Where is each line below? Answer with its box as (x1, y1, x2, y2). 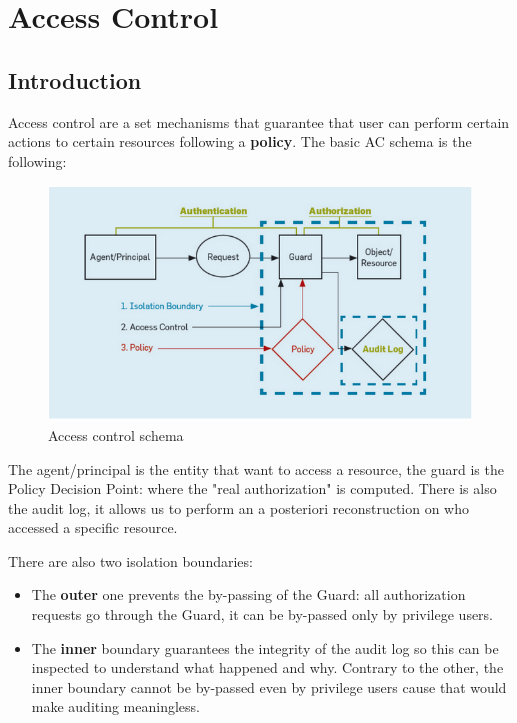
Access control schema (48, 424, 184, 445)
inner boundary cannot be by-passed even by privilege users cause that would (31, 676, 507, 697)
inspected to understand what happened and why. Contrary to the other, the (31, 657, 504, 678)
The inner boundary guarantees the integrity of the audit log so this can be (31, 637, 499, 658)
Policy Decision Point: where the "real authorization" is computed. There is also (8, 478, 497, 499)
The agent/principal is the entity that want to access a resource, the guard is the (8, 458, 504, 479)
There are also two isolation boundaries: (8, 550, 253, 571)
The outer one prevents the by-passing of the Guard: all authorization (31, 584, 466, 605)
